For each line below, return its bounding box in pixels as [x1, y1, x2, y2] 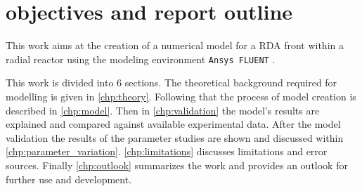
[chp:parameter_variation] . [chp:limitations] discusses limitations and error [6, 144, 328, 159]
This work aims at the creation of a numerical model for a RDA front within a [6, 38, 344, 53]
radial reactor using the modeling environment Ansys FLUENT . [6, 51, 276, 66]
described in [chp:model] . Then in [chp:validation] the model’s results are [6, 103, 320, 117]
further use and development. [6, 171, 132, 186]
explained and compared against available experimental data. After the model [6, 117, 341, 131]
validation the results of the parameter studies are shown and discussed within [6, 130, 344, 145]
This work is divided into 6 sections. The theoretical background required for [6, 75, 337, 90]
